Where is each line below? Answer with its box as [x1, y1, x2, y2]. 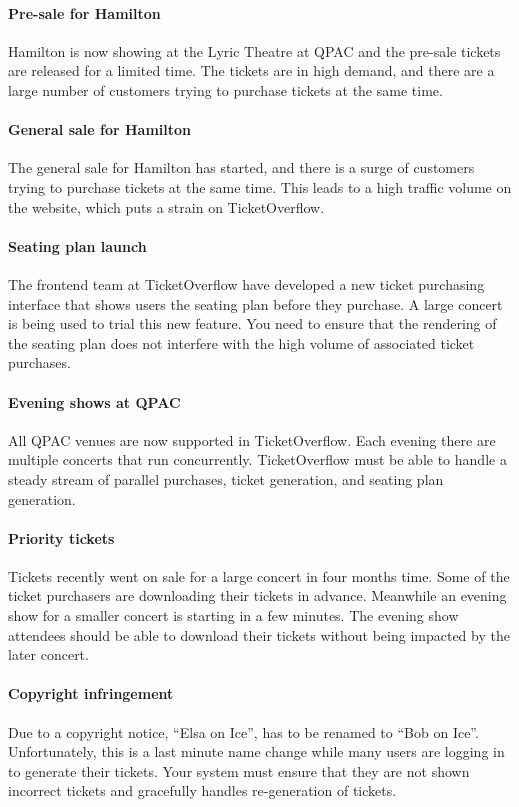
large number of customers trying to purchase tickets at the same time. [8, 79, 443, 100]
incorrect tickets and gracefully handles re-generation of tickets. [8, 780, 397, 801]
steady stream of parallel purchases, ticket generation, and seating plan [8, 468, 444, 489]
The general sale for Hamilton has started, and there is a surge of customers [8, 157, 475, 178]
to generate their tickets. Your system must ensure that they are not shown [8, 760, 470, 781]
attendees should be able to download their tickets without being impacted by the [8, 624, 510, 645]
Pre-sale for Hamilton [8, 2, 161, 23]
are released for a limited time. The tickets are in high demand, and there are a [8, 60, 495, 81]
